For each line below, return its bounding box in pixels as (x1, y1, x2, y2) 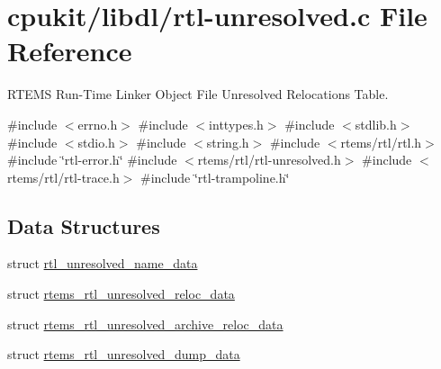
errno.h (77, 114, 118, 133)
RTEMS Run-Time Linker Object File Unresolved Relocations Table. (7, 85, 389, 103)
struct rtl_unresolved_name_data (7, 254, 198, 273)
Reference (7, 32, 132, 69)
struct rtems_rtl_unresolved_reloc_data (7, 284, 235, 303)
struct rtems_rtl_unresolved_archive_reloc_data (7, 314, 283, 333)
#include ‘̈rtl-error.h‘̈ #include (7, 150, 177, 169)
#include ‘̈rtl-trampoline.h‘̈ (140, 167, 290, 186)
